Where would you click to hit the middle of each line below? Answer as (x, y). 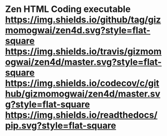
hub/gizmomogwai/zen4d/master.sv (83, 94)
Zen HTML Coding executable (68, 9)
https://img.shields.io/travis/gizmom (83, 52)
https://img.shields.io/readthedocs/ (81, 115)
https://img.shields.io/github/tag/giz (83, 20)
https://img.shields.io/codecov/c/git (82, 83)
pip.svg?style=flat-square (61, 126)
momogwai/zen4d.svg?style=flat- (78, 30)
